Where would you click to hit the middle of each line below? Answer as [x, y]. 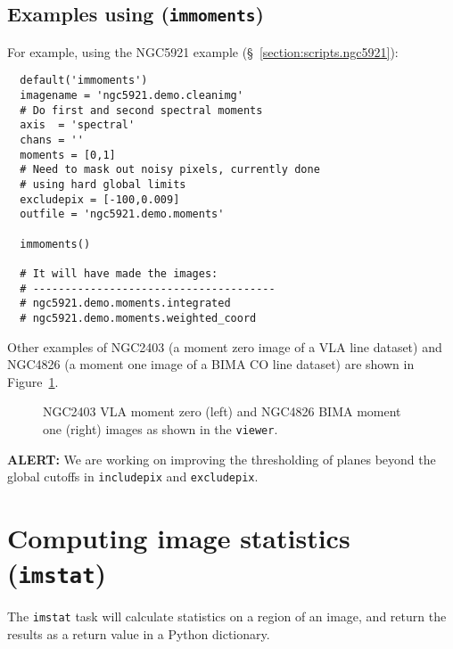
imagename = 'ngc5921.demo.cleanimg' [132, 96]
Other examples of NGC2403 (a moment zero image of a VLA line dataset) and [225, 346]
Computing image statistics [179, 538]
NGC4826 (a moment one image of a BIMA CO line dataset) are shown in [211, 364]
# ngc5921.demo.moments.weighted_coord [138, 318]
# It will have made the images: [119, 273]
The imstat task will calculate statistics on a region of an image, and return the [227, 616]
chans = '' [52, 140]
